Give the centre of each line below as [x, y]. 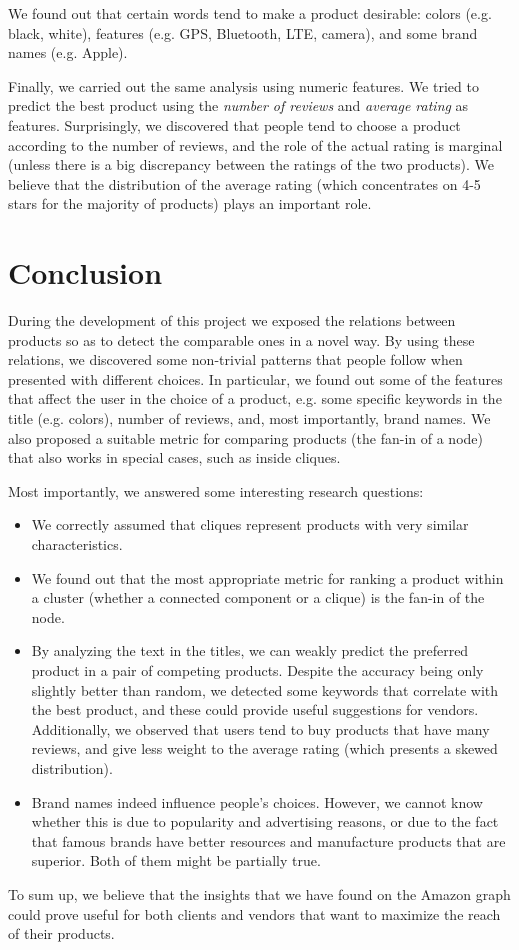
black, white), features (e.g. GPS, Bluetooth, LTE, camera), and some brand [243, 32]
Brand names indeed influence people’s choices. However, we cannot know [257, 801]
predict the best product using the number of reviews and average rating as [238, 105]
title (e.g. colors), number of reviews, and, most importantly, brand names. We [249, 418]
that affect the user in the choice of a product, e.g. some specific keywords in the [255, 398]
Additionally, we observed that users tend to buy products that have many [260, 728]
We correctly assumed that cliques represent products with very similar [250, 524]
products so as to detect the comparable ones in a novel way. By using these [241, 339]
